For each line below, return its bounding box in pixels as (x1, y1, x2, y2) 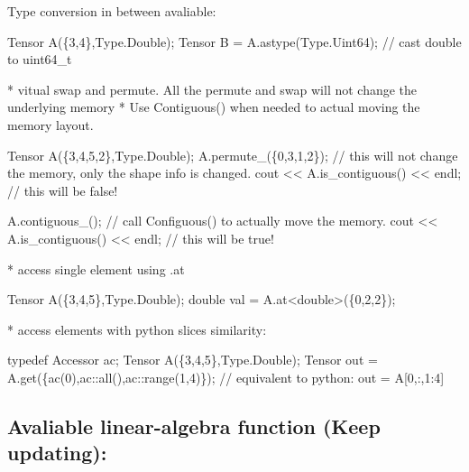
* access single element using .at (7, 259, 185, 278)
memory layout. (7, 115, 94, 134)
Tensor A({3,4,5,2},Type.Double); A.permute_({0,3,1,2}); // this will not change (7, 145, 458, 164)
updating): (7, 439, 107, 467)
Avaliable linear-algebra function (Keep (7, 412, 381, 440)
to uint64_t (7, 50, 72, 69)
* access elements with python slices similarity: (7, 319, 267, 338)
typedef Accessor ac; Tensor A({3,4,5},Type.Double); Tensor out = (7, 350, 378, 369)
